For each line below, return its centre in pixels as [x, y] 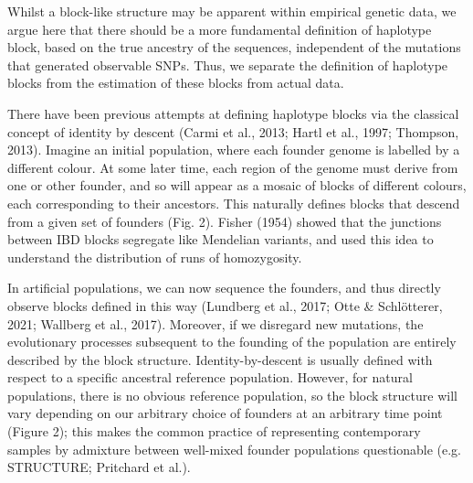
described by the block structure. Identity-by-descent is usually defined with [220, 359]
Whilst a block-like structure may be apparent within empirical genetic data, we [232, 11]
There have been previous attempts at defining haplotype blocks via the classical [233, 113]
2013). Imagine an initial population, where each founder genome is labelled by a [234, 150]
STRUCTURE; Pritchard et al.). [99, 467]
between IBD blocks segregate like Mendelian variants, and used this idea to [221, 239]
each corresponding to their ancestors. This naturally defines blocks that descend [234, 203]
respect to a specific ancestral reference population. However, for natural [210, 377]
